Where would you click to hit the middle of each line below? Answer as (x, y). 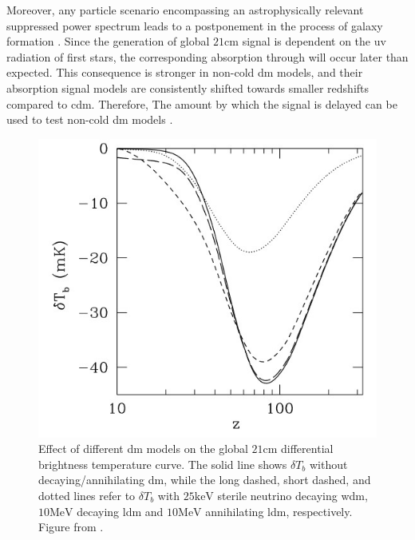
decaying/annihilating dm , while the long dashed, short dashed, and (205, 480)
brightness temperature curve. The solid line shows (163, 464)
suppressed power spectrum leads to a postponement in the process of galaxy (195, 25)
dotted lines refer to (87, 495)
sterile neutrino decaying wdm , (292, 495)
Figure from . (71, 527)
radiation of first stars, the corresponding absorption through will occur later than (207, 56)
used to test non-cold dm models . (90, 119)
